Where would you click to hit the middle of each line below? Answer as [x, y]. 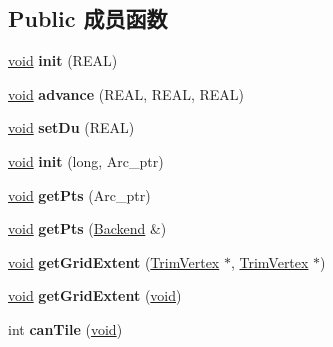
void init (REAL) [63, 60]
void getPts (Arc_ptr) [79, 194]
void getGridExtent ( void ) [95, 295]
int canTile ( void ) [65, 328]
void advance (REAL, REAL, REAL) [126, 93]
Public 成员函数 [88, 18]
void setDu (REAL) [71, 127]
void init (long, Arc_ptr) [86, 160]
